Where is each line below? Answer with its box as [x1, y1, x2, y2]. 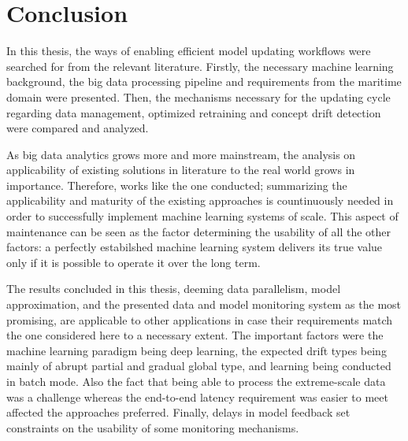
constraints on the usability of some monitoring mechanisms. [6, 419, 299, 435]
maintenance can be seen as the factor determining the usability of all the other [6, 223, 391, 239]
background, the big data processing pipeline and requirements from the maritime [6, 73, 402, 90]
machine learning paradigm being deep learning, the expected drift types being [6, 342, 387, 358]
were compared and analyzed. [6, 120, 149, 136]
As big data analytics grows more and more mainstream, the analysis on [6, 146, 356, 162]
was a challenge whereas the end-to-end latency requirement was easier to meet [6, 388, 388, 405]
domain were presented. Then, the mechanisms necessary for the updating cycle [6, 88, 391, 105]
